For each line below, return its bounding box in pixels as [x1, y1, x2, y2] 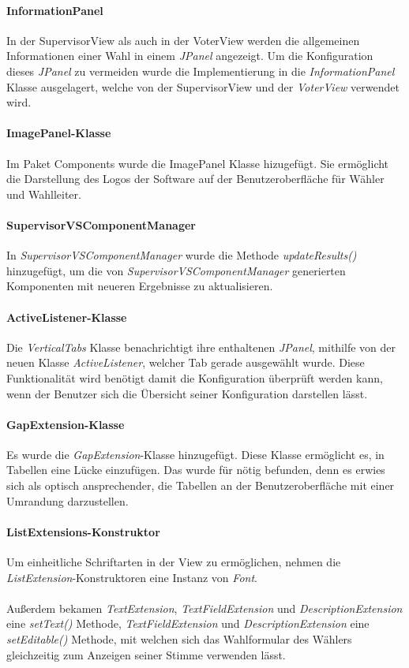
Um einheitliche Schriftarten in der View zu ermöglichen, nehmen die [6, 554, 341, 570]
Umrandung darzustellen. [6, 492, 129, 509]
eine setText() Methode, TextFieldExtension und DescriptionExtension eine [6, 615, 370, 632]
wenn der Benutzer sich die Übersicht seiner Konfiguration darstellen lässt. [6, 385, 368, 401]
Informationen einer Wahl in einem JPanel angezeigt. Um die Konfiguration [6, 47, 373, 64]
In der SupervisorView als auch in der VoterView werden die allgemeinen [6, 32, 360, 48]
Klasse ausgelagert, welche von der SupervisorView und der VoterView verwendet [6, 78, 400, 95]
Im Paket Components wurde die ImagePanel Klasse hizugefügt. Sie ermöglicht [6, 155, 389, 171]
